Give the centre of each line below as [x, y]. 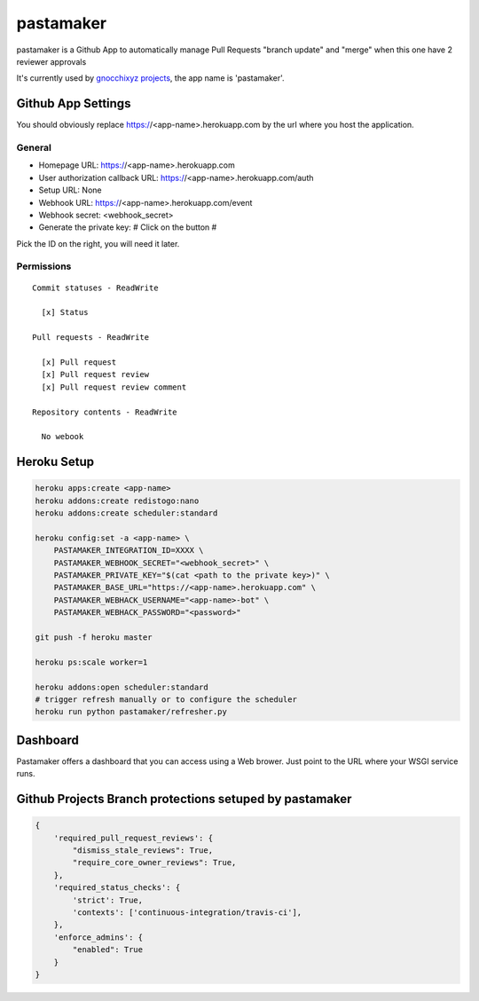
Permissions [44, 266]
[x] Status [65, 312]
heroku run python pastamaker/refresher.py [131, 712]
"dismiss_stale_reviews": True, [142, 851]
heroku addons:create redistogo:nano [117, 500]
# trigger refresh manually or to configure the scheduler [166, 700]
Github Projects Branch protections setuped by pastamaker [184, 799]
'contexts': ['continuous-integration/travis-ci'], [187, 913]
